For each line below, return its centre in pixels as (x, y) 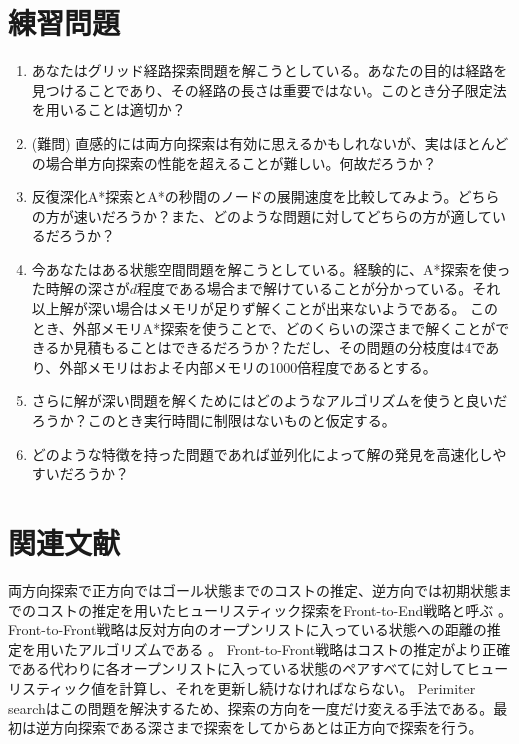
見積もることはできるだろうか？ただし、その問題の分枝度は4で (279, 347)
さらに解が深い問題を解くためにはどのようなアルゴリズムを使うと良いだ (269, 400)
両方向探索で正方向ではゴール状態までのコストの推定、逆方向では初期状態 (253, 589)
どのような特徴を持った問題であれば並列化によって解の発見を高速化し (262, 453)
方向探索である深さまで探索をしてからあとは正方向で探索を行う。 (266, 727)
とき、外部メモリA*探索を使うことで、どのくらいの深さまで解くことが (263, 327)
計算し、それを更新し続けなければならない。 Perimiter (297, 687)
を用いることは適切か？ (108, 109)
